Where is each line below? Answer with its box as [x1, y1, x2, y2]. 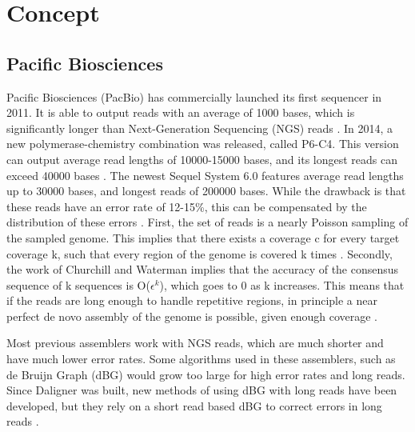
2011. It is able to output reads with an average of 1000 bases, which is [6, 104, 355, 121]
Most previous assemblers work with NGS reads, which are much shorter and [6, 334, 384, 351]
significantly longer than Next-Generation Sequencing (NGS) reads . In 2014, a [6, 119, 393, 136]
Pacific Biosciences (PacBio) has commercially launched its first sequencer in [6, 88, 382, 105]
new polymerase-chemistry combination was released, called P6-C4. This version [6, 135, 399, 152]
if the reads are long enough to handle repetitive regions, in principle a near [6, 292, 377, 309]
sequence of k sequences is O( [6, 276, 150, 293]
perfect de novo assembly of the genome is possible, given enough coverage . [6, 307, 377, 324]
